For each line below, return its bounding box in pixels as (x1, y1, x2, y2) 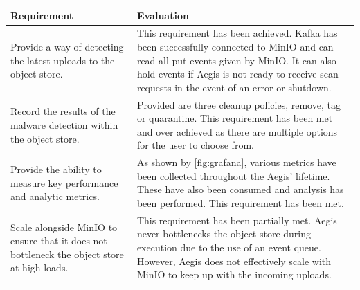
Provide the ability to (10, 161, 102, 176)
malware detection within (10, 117, 118, 132)
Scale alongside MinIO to (10, 219, 118, 234)
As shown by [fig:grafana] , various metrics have (136, 155, 336, 170)
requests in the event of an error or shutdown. (136, 80, 332, 94)
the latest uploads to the (10, 53, 115, 67)
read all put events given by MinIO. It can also (136, 53, 336, 67)
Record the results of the (10, 104, 116, 118)
